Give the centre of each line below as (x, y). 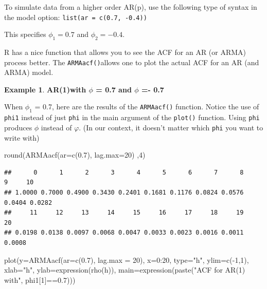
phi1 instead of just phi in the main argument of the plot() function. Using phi (132, 117)
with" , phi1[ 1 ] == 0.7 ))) (40, 280)
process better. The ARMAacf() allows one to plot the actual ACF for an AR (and (132, 62)
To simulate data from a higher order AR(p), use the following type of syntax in (131, 7)
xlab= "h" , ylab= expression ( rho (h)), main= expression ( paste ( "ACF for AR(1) (125, 270)
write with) (22, 137)
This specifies (25, 34)
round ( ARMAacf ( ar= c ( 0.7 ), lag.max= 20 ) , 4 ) (75, 155)
